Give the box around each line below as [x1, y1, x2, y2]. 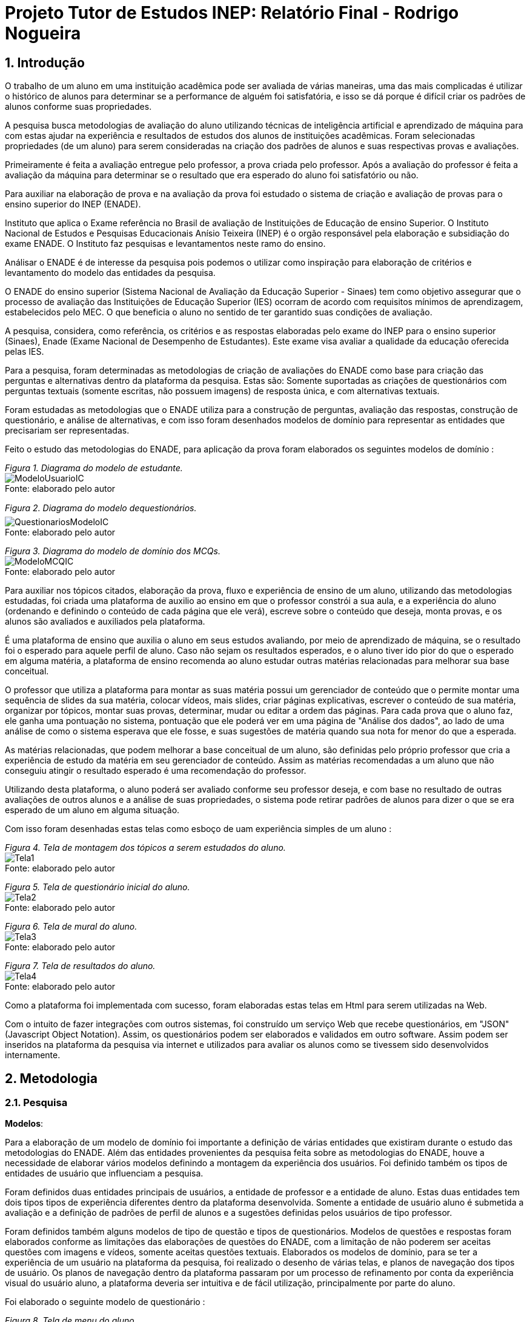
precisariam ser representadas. [5, 425, 130, 436]
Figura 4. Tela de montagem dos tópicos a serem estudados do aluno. [5, 842, 286, 853]
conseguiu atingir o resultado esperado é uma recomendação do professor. [5, 765, 306, 776]
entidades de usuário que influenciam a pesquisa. [5, 1168, 204, 1179]
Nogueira [5, 23, 81, 44]
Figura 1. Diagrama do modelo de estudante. [5, 463, 183, 474]
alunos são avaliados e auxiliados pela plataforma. [5, 616, 205, 627]
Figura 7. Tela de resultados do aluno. [5, 961, 156, 971]
